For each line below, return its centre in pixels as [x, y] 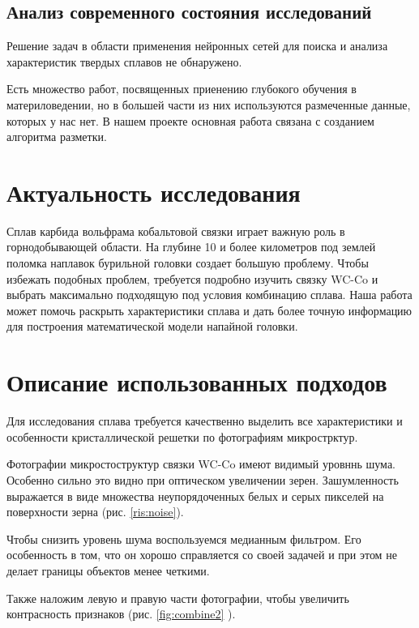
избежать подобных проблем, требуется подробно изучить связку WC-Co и [192, 278]
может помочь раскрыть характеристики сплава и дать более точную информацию [209, 310]
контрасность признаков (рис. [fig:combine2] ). [121, 614]
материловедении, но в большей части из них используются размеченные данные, [209, 104]
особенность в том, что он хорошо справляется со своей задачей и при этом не [202, 555]
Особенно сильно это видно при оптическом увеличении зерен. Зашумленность [203, 479]
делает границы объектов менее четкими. [108, 570]
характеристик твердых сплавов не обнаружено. [124, 61]
